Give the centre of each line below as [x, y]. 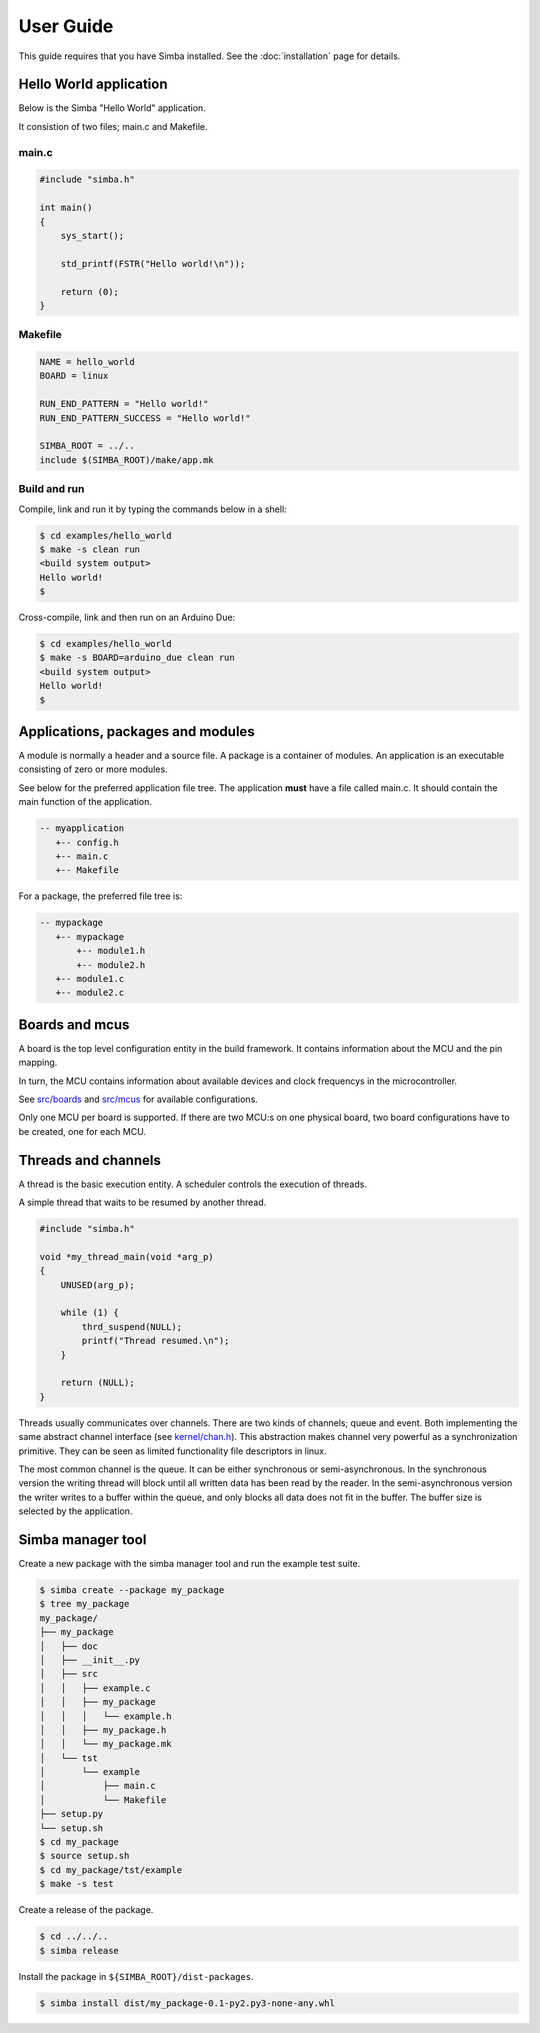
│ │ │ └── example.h [105, 1716]
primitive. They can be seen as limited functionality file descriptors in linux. [172, 1451]
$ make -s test [76, 1884]
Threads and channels [90, 1160]
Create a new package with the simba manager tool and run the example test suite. [189, 1563]
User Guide [66, 26]
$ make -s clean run [89, 549]
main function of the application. [85, 802]
